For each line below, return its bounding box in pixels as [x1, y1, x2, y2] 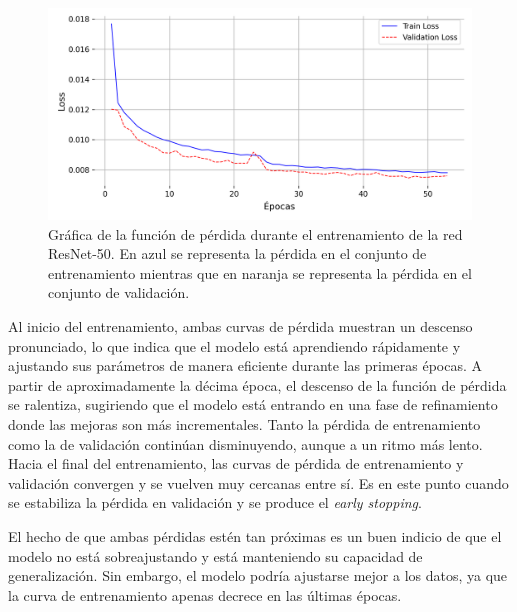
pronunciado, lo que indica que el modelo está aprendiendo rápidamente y [8, 335, 461, 356]
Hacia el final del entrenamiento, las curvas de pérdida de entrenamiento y [8, 453, 464, 474]
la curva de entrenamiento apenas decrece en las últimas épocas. [8, 584, 402, 605]
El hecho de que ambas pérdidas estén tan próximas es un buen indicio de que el [8, 525, 502, 546]
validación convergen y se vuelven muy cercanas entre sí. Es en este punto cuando [8, 472, 509, 493]
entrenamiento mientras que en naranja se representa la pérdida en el [48, 262, 472, 283]
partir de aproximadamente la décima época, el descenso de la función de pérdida [8, 374, 507, 395]
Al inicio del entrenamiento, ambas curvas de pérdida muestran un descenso [8, 315, 473, 336]
